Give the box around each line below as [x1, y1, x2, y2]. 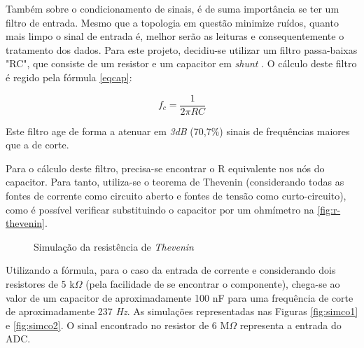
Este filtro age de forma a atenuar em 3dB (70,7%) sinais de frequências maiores [6, 123, 350, 138]
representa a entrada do [239, 317, 342, 332]
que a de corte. [6, 137, 69, 152]
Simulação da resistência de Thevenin [34, 239, 194, 253]
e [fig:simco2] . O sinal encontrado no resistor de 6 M [6, 317, 230, 332]
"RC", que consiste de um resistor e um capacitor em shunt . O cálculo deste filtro [6, 56, 357, 71]
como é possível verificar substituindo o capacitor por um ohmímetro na [6, 202, 314, 216]
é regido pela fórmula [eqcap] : [6, 69, 132, 84]
